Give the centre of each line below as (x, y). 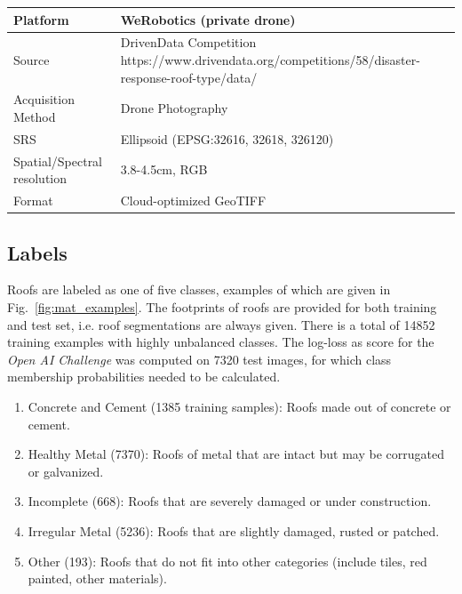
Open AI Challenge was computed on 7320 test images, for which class (199, 359)
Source (32, 59)
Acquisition (44, 99)
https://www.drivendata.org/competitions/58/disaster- (270, 59)
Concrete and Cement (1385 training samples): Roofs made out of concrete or (239, 406)
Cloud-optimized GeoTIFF (193, 201)
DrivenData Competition (188, 42)
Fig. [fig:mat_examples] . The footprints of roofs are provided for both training (222, 306)
